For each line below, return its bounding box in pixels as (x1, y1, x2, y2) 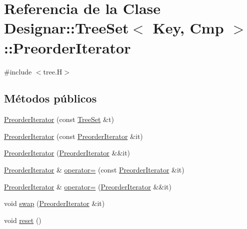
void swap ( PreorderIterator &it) (4, 198, 105, 208)
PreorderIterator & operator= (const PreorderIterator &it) (4, 164, 184, 175)
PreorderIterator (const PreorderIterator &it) (4, 130, 143, 141)
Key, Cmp (152, 17, 224, 38)
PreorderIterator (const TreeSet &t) (4, 114, 114, 124)
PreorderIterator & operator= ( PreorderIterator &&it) (4, 181, 171, 191)
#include (4, 66, 32, 76)
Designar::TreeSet (4, 17, 129, 38)
